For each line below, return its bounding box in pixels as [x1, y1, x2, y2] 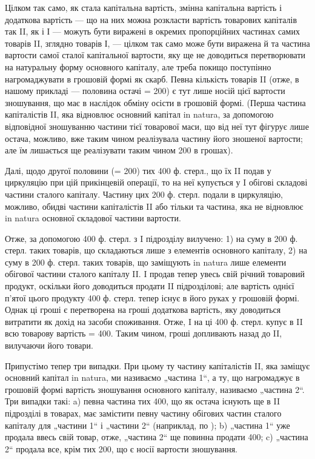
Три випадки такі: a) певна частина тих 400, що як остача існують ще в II [5, 395, 280, 407]
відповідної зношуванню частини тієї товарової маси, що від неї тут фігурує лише [5, 119, 309, 132]
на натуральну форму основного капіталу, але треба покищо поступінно [5, 60, 271, 73]
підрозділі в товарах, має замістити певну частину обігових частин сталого [5, 407, 282, 419]
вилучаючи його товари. [5, 339, 93, 352]
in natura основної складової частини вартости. [5, 212, 181, 224]
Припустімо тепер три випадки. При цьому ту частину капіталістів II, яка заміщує [5, 359, 310, 372]
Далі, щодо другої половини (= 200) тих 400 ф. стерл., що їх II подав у [5, 164, 271, 176]
